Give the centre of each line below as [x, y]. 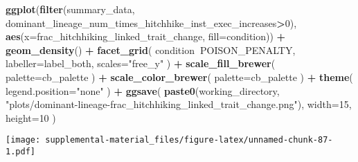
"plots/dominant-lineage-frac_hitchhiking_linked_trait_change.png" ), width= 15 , [179, 104]
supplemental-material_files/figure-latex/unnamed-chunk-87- [189, 140]
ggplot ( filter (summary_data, [70, 9]
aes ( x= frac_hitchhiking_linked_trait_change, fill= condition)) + [146, 36]
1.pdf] [20, 152]
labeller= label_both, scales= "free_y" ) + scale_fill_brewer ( [141, 63]
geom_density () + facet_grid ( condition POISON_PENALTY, [151, 49]
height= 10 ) [31, 117]
